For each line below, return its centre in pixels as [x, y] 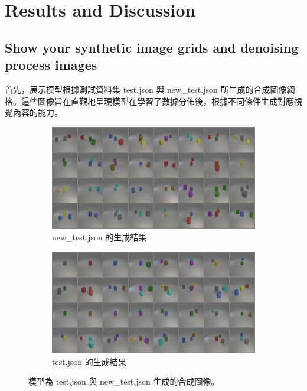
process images [51, 65]
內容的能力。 [37, 113]
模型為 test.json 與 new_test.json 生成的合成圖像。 [124, 381]
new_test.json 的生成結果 [99, 237]
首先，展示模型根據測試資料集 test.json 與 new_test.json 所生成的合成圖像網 [150, 89]
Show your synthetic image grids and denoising [152, 47]
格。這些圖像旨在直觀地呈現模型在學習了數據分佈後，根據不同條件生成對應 [149, 101]
